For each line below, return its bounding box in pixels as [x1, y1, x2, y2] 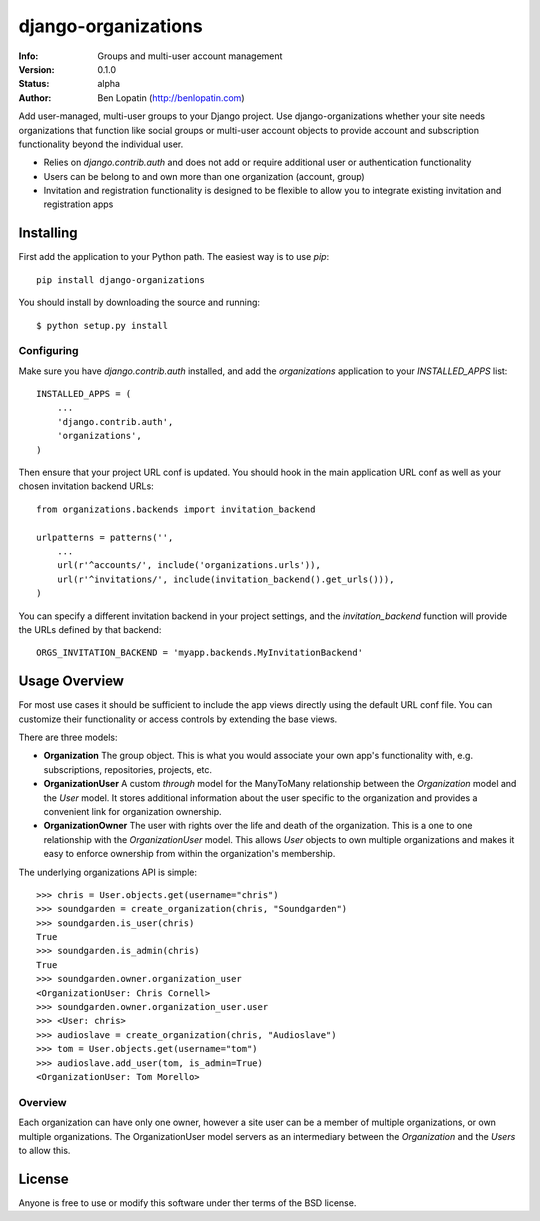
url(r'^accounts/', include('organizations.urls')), [56, 560, 322, 571]
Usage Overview [18, 673, 125, 690]
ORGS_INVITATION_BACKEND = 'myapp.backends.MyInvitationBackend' [36, 647, 364, 659]
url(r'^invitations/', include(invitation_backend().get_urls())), [56, 573, 395, 585]
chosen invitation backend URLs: [18, 480, 154, 492]
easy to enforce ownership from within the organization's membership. [43, 848, 336, 860]
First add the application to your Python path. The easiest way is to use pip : [18, 251, 330, 263]
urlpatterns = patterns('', [36, 531, 174, 543]
